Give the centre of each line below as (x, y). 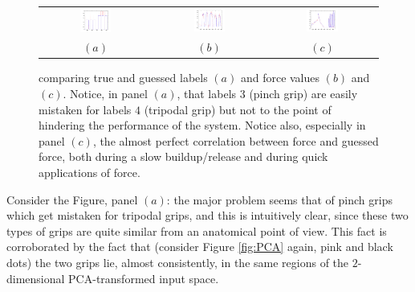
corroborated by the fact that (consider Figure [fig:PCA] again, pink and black (200, 247)
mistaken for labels (85, 109)
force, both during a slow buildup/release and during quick (183, 156)
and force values (280, 78)
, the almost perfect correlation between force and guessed (236, 140)
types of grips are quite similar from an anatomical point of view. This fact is (197, 230)
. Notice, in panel (105, 94)
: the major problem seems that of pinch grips (279, 199)
